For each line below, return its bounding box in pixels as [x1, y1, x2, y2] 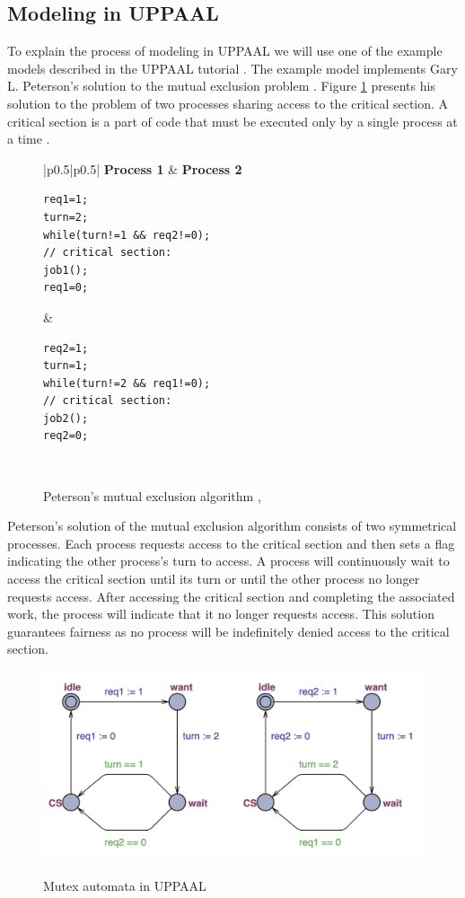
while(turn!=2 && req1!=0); [43, 376, 211, 390]
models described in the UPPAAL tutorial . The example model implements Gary [7, 58, 458, 77]
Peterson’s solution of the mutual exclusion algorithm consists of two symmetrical [7, 516, 457, 535]
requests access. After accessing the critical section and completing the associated [7, 586, 455, 605]
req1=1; [43, 193, 89, 207]
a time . [7, 129, 50, 148]
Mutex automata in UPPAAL [43, 876, 206, 894]
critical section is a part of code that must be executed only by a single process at [7, 111, 458, 130]
